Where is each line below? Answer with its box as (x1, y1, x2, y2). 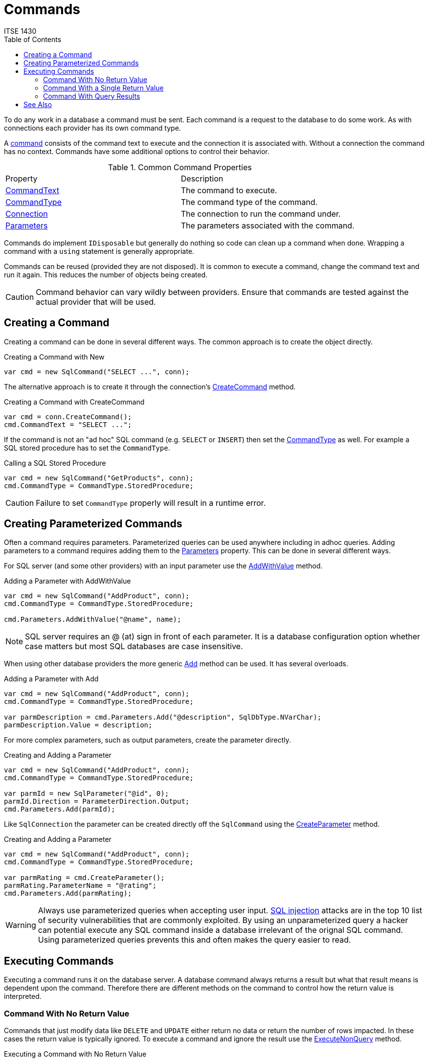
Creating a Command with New (4, 352, 105, 361)
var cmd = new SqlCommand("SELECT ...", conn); (4, 367, 190, 376)
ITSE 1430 (4, 26, 37, 35)
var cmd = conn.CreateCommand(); (4, 412, 132, 421)
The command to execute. (180, 185, 277, 195)
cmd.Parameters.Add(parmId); (4, 805, 115, 813)
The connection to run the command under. (180, 208, 341, 219)
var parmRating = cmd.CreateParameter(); (4, 874, 165, 882)
